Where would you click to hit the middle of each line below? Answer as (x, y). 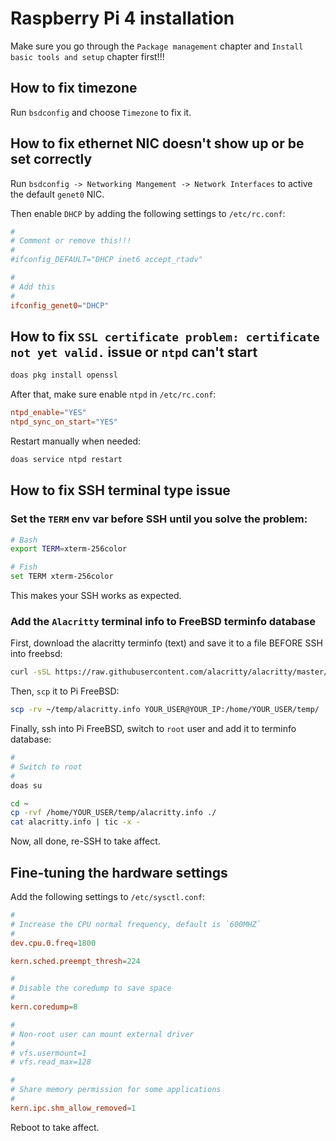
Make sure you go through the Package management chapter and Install (157, 46)
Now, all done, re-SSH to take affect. (85, 841)
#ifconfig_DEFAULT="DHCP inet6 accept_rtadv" (106, 260)
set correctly (51, 159)
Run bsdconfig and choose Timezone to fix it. (101, 112)
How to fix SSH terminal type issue (120, 490)
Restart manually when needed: (76, 441)
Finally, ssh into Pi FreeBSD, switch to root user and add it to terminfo (153, 729)
